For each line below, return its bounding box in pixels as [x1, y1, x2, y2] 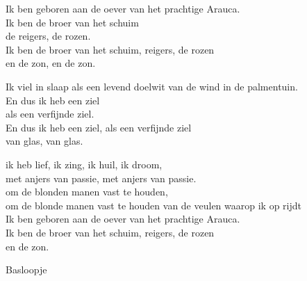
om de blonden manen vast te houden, [6, 184, 168, 199]
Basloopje [6, 262, 47, 277]
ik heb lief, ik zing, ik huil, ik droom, [6, 156, 163, 171]
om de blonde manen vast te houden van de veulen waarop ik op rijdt [6, 198, 301, 212]
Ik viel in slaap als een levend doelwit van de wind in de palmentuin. [6, 79, 298, 93]
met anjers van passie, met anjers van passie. [6, 170, 197, 185]
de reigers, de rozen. [6, 29, 91, 43]
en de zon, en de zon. [6, 56, 96, 70]
